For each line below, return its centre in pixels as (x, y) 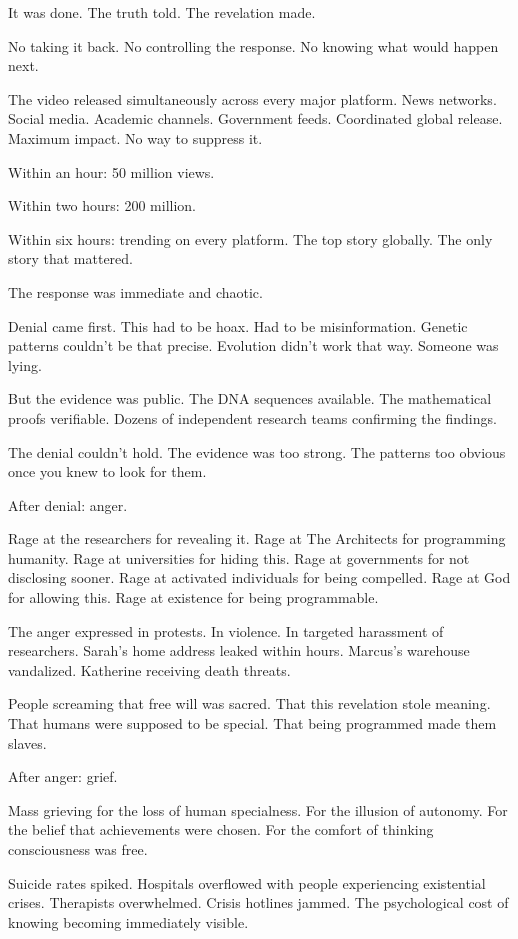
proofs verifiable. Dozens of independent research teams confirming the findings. (252, 417)
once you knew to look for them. (107, 471)
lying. (25, 364)
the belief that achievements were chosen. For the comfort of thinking (221, 829)
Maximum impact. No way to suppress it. (135, 137)
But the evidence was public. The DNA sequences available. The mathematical (250, 398)
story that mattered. (70, 258)
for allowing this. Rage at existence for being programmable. (193, 597)
